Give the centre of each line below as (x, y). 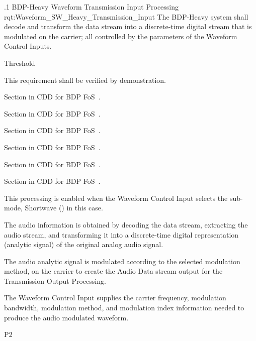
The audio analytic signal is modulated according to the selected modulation (122, 261)
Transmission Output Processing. (55, 280)
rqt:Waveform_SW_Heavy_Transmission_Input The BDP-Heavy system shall (126, 16)
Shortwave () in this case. (64, 208)
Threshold (20, 63)
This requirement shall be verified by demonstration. (85, 80)
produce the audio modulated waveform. (66, 317)
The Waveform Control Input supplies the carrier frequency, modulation (115, 298)
